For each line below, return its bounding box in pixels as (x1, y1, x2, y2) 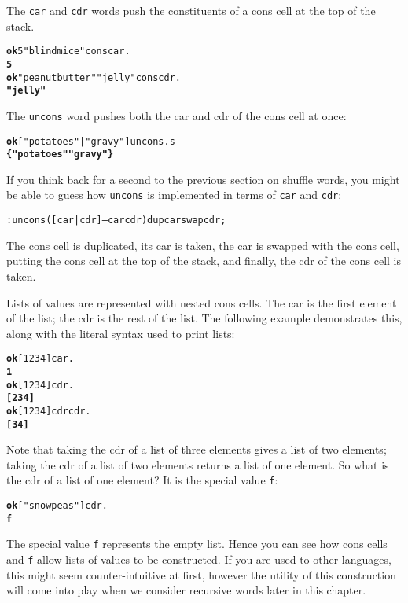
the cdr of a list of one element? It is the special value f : (6, 472, 278, 488)
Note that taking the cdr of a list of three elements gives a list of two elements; (6, 441, 387, 458)
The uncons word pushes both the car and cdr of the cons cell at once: (6, 107, 347, 123)
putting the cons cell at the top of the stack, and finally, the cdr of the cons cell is (6, 252, 401, 269)
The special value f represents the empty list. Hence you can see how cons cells (6, 535, 388, 552)
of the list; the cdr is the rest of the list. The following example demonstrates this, (6, 310, 402, 326)
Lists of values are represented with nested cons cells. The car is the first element (6, 294, 397, 311)
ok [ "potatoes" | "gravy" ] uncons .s (6, 135, 175, 147)
